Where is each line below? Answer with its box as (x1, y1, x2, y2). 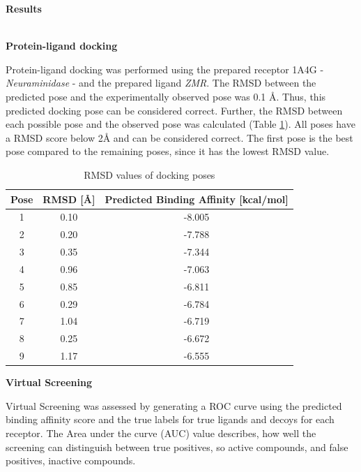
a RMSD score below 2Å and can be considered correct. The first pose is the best (6, 130, 353, 145)
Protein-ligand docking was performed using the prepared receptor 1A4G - (6, 61, 324, 76)
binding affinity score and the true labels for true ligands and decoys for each (6, 412, 335, 427)
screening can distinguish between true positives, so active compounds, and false (6, 439, 348, 454)
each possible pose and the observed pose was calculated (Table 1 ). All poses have (6, 117, 355, 131)
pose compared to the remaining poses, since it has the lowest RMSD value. (6, 144, 330, 158)
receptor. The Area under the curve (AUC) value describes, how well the (6, 426, 316, 440)
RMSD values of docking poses (84, 167, 215, 182)
